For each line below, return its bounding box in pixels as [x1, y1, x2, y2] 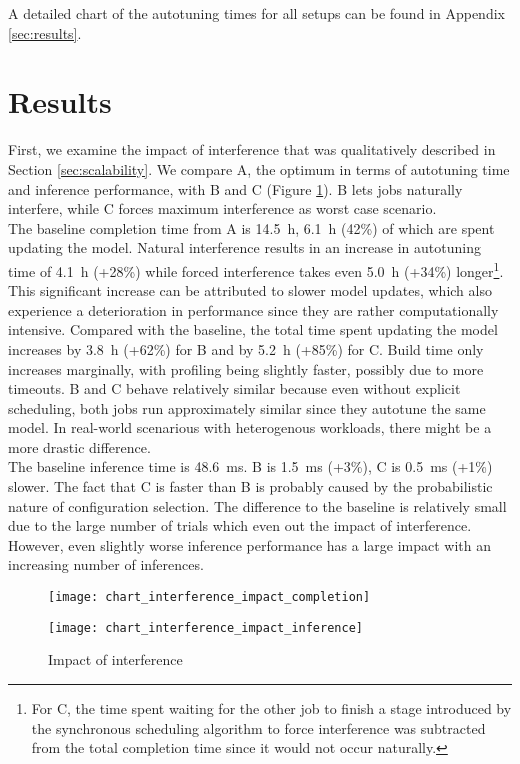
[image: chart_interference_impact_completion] [48, 590, 371, 605]
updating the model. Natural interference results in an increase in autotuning [8, 237, 481, 258]
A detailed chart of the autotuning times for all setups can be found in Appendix [8, 3, 505, 23]
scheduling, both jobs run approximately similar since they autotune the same [8, 397, 486, 418]
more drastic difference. [8, 436, 151, 457]
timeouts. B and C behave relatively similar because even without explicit [8, 378, 461, 399]
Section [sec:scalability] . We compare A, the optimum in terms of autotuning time [8, 158, 510, 179]
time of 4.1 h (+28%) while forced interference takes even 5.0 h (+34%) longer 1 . [8, 257, 504, 281]
